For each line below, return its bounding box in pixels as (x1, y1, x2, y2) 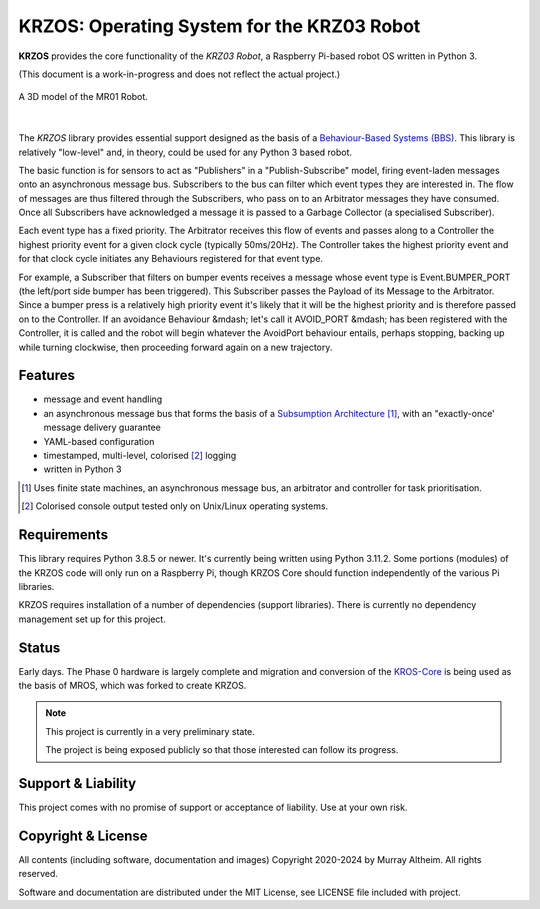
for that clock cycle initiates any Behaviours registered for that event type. (18, 253, 324, 265)
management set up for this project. (18, 613, 167, 625)
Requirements (18, 526, 109, 544)
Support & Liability (18, 775, 137, 792)
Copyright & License (18, 827, 149, 844)
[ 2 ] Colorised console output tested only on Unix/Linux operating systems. (21, 500, 329, 512)
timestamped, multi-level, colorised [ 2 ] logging (43, 450, 237, 462)
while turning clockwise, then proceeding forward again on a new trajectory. (18, 341, 333, 353)
